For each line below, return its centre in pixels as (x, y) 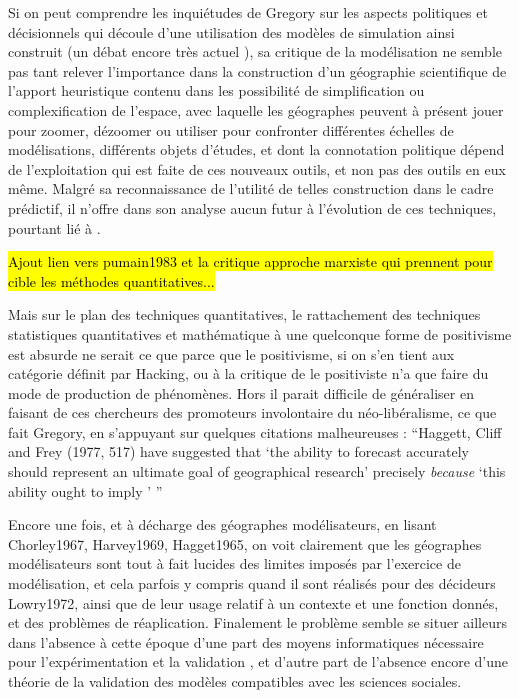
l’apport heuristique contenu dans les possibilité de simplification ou (216, 90)
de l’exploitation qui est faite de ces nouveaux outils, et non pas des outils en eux (257, 168)
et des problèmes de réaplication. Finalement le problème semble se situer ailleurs (257, 622)
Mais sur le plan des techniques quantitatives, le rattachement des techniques (244, 314)
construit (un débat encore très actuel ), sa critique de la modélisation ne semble (255, 51)
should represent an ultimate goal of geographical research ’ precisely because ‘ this (257, 471)
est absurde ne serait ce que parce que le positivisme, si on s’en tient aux (231, 353)
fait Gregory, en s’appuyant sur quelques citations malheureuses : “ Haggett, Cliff (255, 431)
